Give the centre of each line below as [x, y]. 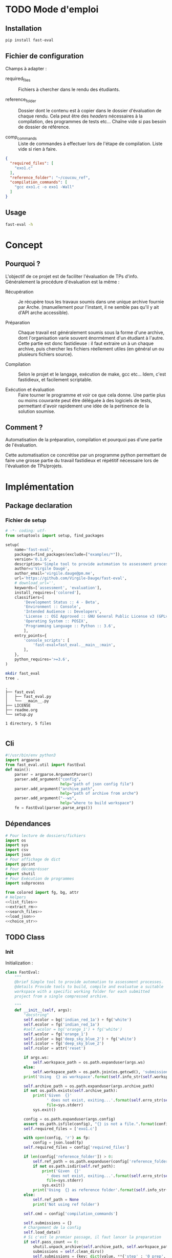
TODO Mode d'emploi [52, 9]
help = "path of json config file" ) [97, 784]
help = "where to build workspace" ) [97, 803]
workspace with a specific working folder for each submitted [82, 991]
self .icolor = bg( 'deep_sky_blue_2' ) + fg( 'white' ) [80, 1039]
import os [16, 840]
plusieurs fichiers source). [46, 354]
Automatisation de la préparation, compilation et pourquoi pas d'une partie [84, 440]
